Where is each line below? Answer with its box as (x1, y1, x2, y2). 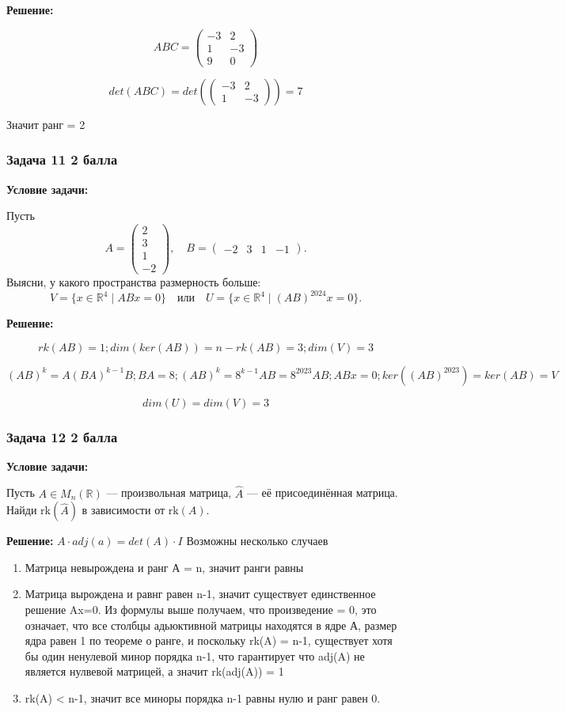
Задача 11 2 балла (6, 150, 118, 169)
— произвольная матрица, (106, 484, 232, 501)
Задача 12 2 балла (6, 426, 118, 446)
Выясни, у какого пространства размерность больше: (6, 273, 261, 290)
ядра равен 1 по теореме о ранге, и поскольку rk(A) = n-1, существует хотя (25, 632, 393, 649)
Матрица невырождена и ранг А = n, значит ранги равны (25, 559, 304, 575)
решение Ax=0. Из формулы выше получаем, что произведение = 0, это (25, 601, 377, 618)
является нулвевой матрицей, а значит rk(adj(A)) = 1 (25, 663, 284, 680)
